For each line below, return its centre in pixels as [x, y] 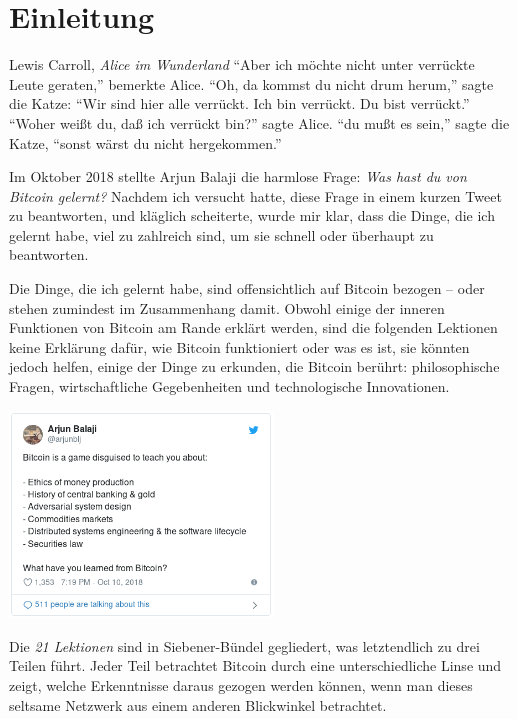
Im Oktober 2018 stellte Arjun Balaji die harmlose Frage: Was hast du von [238, 176]
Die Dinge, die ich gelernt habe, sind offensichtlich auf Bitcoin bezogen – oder [247, 288]
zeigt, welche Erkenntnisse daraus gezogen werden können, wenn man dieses [241, 685]
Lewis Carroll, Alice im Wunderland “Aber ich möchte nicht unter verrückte [242, 64]
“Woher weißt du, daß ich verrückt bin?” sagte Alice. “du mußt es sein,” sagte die [259, 122]
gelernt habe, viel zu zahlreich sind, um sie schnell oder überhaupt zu [221, 234]
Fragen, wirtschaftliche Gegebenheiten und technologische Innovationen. [229, 386]
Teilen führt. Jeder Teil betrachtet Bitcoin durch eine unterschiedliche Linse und [255, 665]
